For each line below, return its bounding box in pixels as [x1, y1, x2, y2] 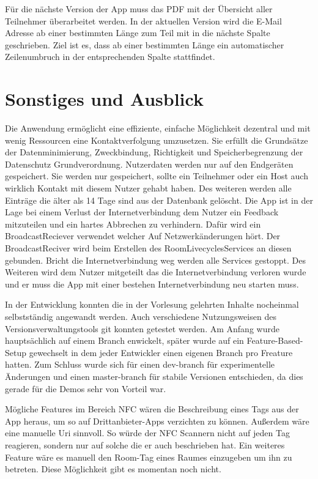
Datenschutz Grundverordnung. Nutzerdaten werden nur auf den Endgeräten [5, 157, 294, 170]
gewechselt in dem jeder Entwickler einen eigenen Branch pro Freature [29, 346, 293, 358]
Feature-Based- [246, 334, 303, 347]
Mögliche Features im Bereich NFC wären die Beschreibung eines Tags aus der [5, 403, 299, 415]
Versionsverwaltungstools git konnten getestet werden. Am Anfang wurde [5, 322, 279, 335]
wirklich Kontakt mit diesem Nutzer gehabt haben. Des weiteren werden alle [5, 182, 292, 195]
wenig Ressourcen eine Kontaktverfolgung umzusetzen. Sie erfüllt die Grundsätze [5, 133, 308, 146]
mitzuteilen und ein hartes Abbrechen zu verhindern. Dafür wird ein [5, 217, 261, 230]
